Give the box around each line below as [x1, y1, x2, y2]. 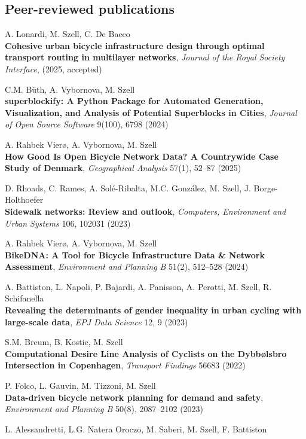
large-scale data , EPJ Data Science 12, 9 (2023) [5, 315, 188, 328]
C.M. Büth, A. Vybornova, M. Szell [5, 83, 135, 95]
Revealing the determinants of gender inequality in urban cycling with [5, 304, 302, 316]
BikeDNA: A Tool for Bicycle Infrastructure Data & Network [5, 248, 265, 261]
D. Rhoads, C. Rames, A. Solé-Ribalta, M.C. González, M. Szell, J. [5, 181, 251, 194]
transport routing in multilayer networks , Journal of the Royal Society [5, 51, 285, 63]
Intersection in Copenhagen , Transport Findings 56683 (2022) [5, 359, 246, 371]
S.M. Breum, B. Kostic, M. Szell [5, 336, 123, 348]
